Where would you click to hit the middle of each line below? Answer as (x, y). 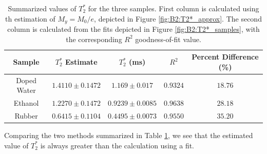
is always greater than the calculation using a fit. (117, 145)
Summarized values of (42, 8)
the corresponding (94, 39)
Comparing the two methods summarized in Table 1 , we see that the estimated (129, 135)
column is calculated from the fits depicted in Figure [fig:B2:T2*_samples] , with (133, 29)
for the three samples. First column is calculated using (174, 8)
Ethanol (26, 103)
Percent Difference (225, 57)
